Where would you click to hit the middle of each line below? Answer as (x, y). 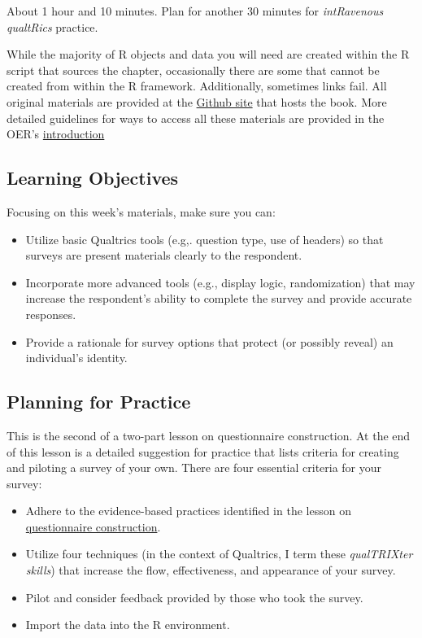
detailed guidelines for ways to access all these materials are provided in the (196, 118)
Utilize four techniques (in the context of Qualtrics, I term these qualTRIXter (219, 554)
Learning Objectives (93, 178)
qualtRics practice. (52, 26)
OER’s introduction (56, 134)
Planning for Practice (99, 402)
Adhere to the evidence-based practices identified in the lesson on (188, 511)
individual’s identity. (76, 358)
